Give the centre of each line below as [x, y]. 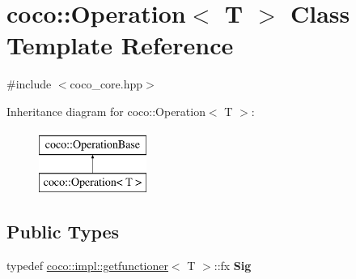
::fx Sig [233, 265]
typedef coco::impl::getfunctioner [87, 265]
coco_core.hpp [106, 84]
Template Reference [120, 45]
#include [29, 84]
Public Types [63, 232]
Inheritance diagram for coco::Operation [106, 111]
